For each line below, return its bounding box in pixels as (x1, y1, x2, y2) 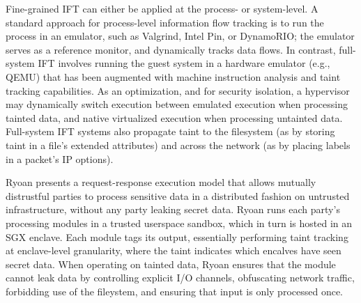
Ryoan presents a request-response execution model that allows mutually (6, 175, 316, 189)
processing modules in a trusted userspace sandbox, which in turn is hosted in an (6, 215, 353, 230)
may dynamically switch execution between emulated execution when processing (6, 97, 348, 111)
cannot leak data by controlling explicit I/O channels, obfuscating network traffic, (6, 270, 355, 285)
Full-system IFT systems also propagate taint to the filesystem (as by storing (6, 124, 335, 139)
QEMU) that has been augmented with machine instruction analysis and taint (6, 69, 341, 84)
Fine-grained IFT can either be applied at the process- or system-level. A (6, 1, 318, 15)
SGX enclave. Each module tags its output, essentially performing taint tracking (6, 229, 348, 244)
